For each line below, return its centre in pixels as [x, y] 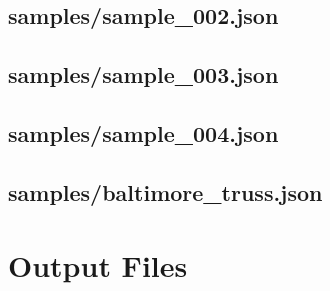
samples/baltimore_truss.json [165, 191]
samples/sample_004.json [143, 132]
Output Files [98, 265]
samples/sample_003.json [143, 74]
